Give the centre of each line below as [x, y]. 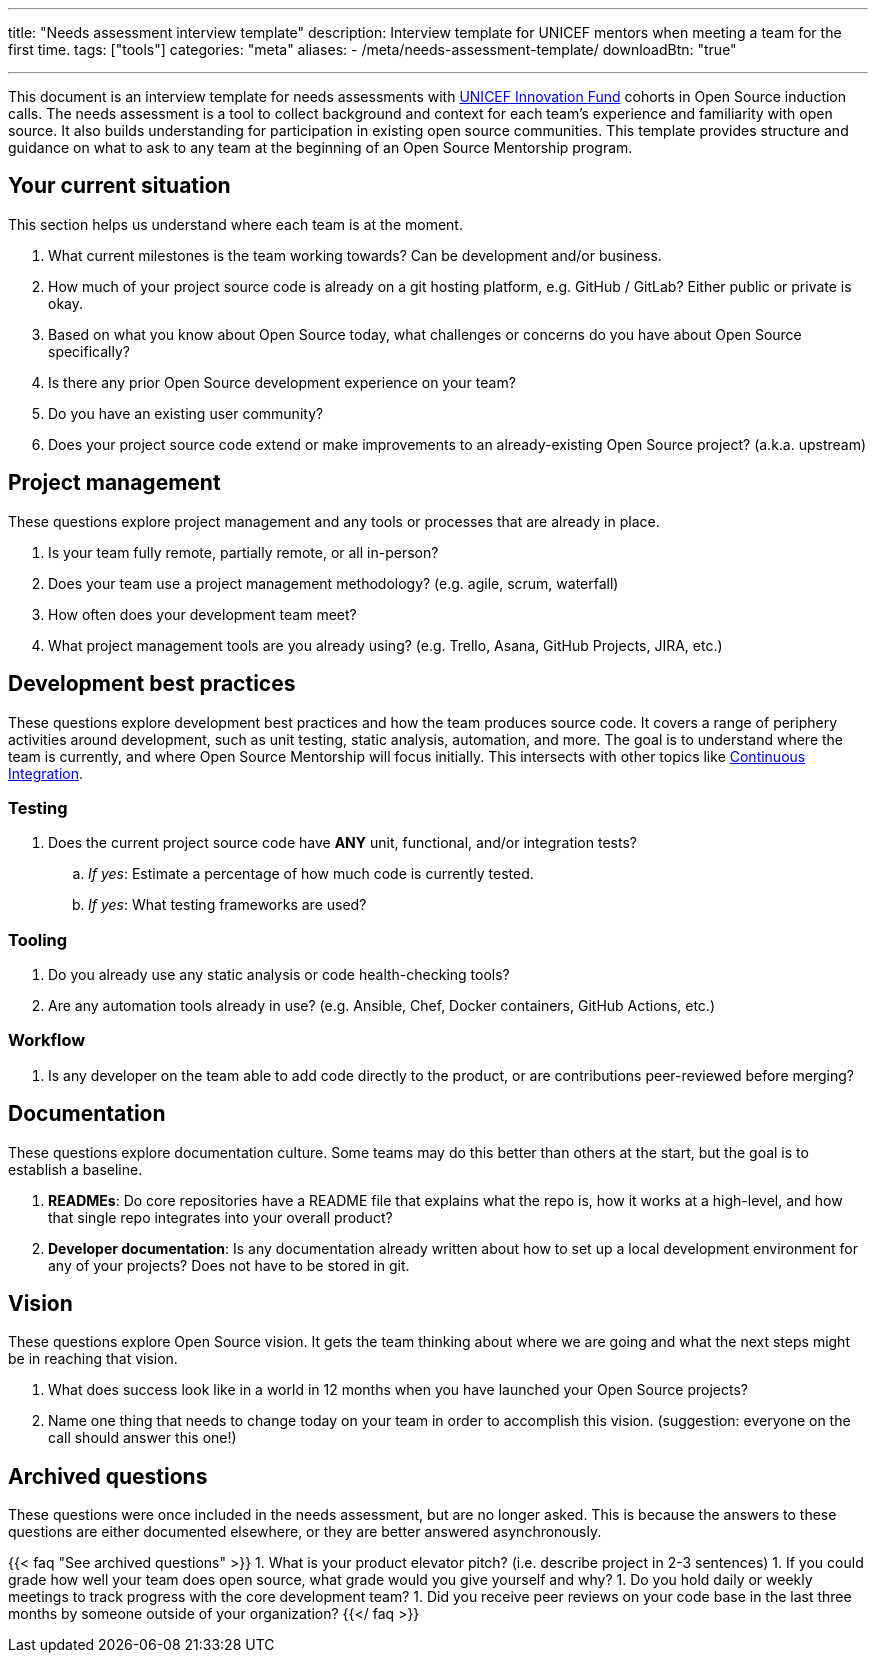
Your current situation [119, 186]
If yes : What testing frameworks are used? [227, 905]
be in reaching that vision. [93, 1359]
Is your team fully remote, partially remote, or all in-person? [243, 552]
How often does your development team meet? [202, 614]
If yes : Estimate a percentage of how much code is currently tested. [311, 874]
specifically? [89, 351]
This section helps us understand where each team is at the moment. [235, 224]
